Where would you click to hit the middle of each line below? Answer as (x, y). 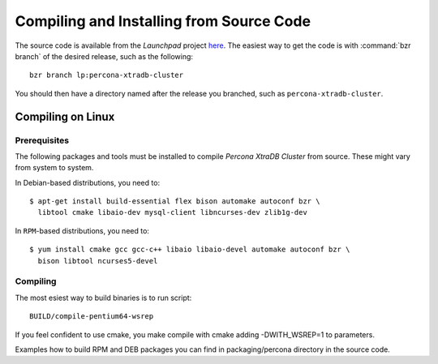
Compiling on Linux (65, 116)
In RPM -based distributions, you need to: (82, 230)
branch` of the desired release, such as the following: (104, 56)
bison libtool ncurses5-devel (98, 261)
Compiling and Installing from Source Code (163, 21)
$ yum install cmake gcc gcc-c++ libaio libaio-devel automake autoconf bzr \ (190, 250)
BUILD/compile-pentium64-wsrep (92, 317)
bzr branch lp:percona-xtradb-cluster (107, 75)
